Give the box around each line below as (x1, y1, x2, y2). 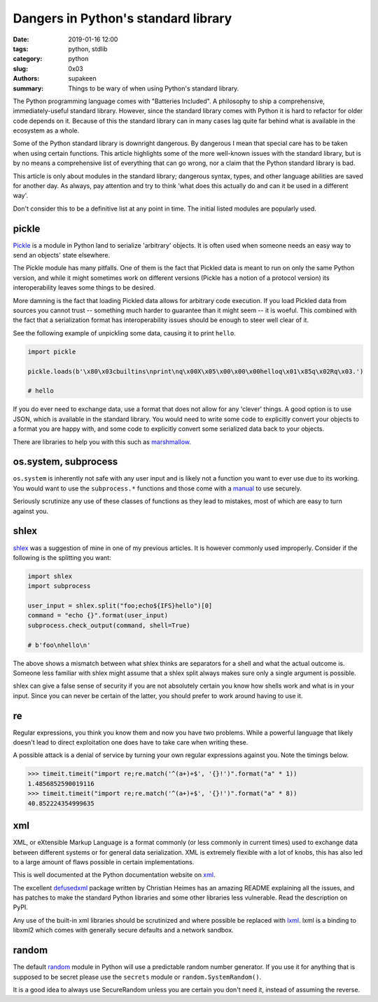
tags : (13, 44, 29, 53)
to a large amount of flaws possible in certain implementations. (13, 857, 195, 866)
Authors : (13, 74, 40, 83)
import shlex (27, 572, 73, 580)
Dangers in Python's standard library (13, 11, 232, 26)
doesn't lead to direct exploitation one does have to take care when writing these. (13, 738, 248, 747)
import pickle (27, 347, 76, 356)
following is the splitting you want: (13, 553, 111, 561)
